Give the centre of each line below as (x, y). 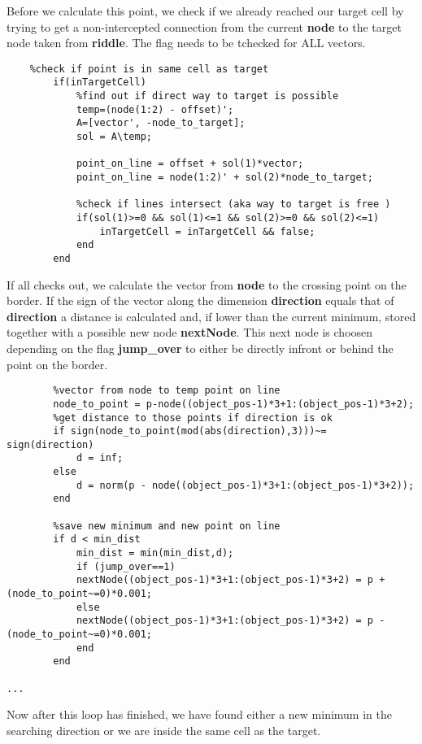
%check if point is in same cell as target (149, 69)
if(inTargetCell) (100, 83)
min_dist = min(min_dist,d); (155, 553)
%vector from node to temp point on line (167, 391)
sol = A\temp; (114, 137)
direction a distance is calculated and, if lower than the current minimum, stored (211, 316)
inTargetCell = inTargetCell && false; (207, 231)
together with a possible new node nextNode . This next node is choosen (190, 332)
